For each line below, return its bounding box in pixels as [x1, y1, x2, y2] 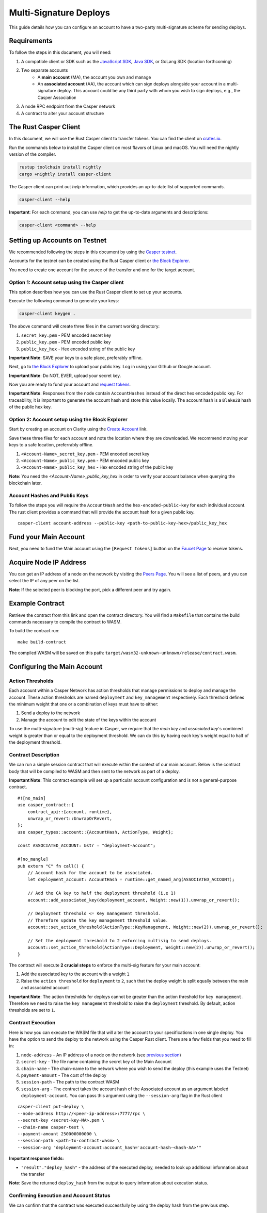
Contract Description [9, 751, 60, 758]
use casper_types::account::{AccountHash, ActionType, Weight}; [17, 829, 174, 835]
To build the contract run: [9, 628, 60, 634]
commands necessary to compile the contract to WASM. [9, 619, 122, 624]
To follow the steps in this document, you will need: [9, 49, 111, 55]
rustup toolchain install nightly [19, 164, 101, 170]
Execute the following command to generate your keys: [9, 298, 119, 304]
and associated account [21, 985, 69, 991]
